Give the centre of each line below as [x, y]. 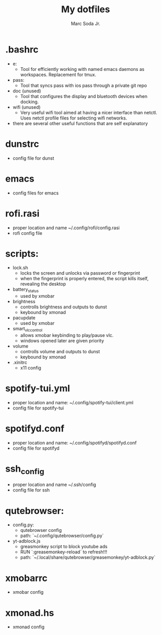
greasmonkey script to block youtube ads [64, 547]
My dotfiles [86, 9]
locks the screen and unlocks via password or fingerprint [80, 273]
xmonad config [29, 627]
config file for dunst [33, 158]
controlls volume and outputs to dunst [60, 352]
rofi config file [27, 233]
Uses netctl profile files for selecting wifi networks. [74, 118]
